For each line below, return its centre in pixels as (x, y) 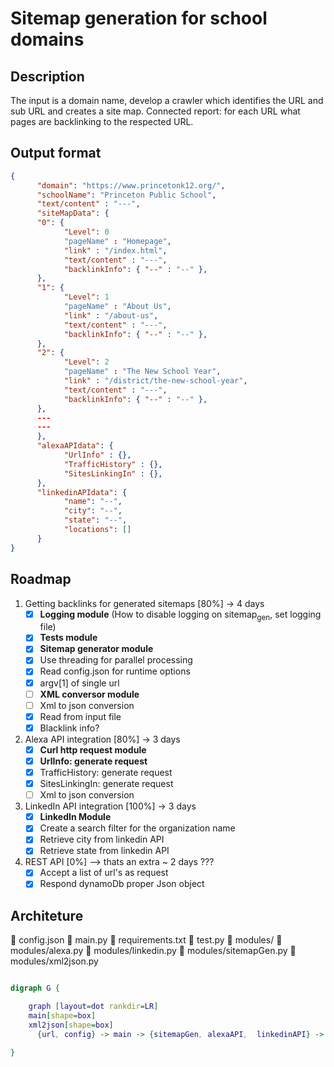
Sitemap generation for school (139, 18)
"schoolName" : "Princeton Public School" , (126, 195)
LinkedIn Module (75, 817)
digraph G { (35, 988)
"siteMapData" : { (73, 213)
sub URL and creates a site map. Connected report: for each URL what (155, 111)
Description (47, 76)
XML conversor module (89, 694)
